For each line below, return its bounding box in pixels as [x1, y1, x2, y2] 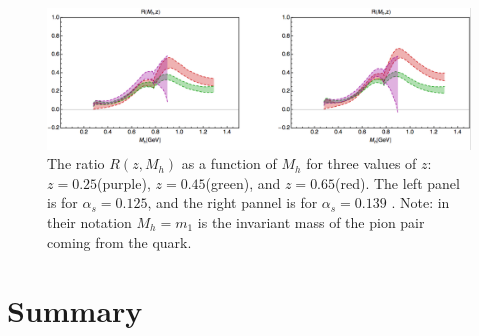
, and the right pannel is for [147, 192, 318, 213]
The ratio [47, 153, 105, 174]
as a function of [181, 153, 277, 174]
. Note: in [391, 192, 450, 213]
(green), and [205, 172, 281, 193]
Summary [7, 290, 143, 331]
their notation [47, 211, 132, 232]
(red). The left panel [335, 172, 460, 193]
